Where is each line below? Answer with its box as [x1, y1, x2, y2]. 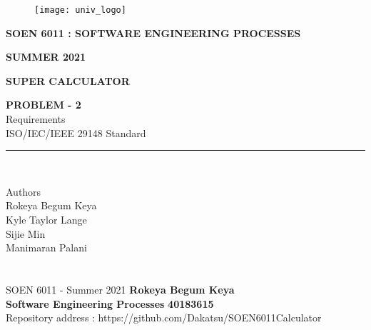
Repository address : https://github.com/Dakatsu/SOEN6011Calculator [6, 310, 322, 325]
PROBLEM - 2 [6, 97, 81, 112]
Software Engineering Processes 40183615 [6, 296, 214, 311]
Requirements [6, 111, 66, 126]
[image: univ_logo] [34, 5, 126, 15]
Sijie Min [6, 226, 46, 241]
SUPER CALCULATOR [6, 73, 130, 88]
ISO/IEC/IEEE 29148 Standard [6, 125, 146, 140]
